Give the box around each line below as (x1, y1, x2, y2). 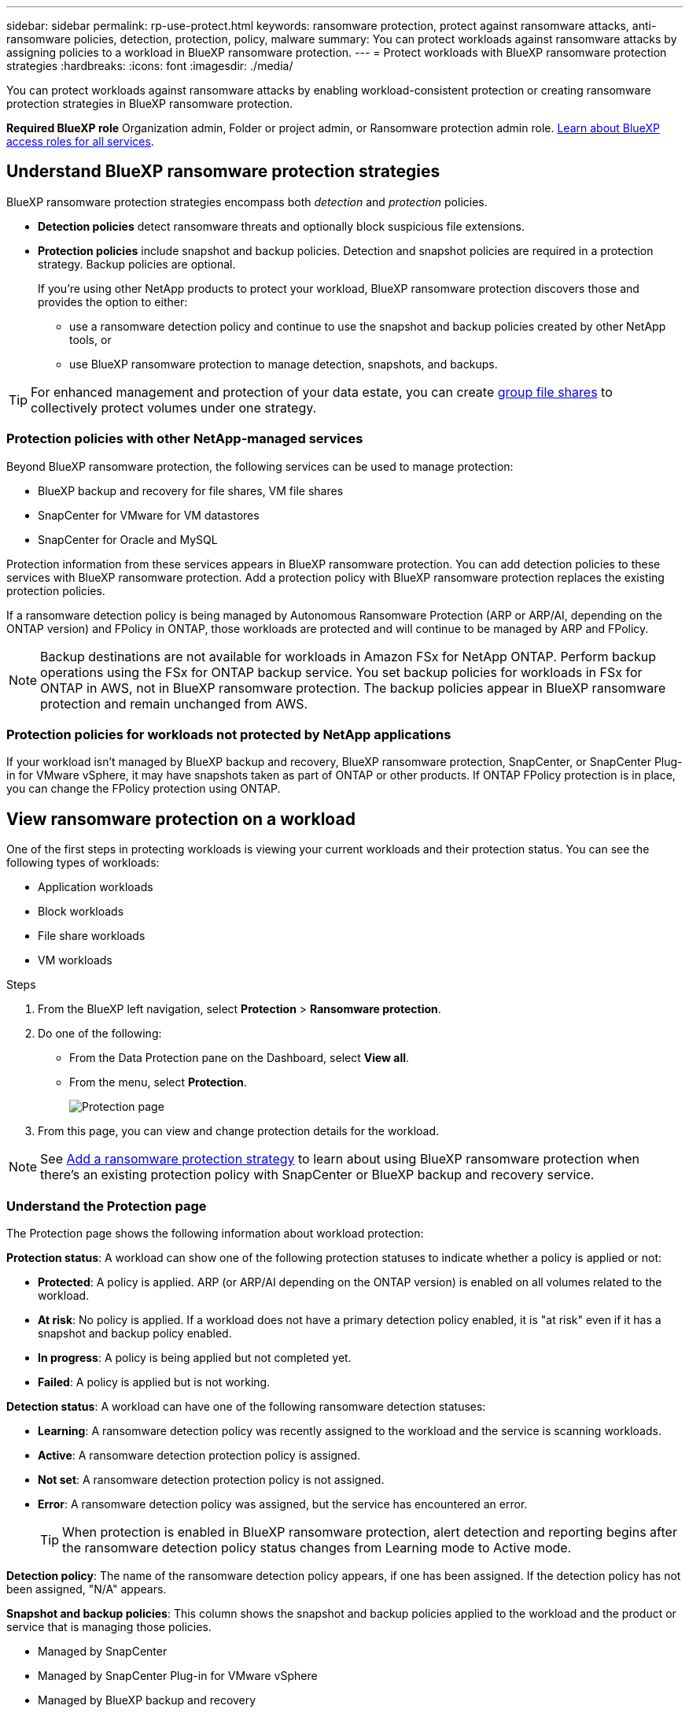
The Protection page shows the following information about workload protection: (6, 1226, 424, 1240)
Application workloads (38, 880, 153, 894)
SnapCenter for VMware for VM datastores (38, 508, 260, 522)
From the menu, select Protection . (69, 1075, 247, 1090)
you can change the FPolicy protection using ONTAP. (6, 782, 281, 796)
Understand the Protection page (6, 1197, 207, 1214)
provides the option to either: (38, 294, 188, 309)
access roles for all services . (6, 135, 154, 148)
